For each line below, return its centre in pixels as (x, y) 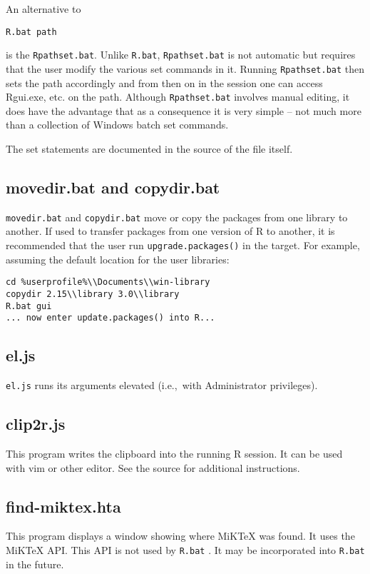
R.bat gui (29, 306)
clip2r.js (36, 424)
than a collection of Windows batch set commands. (117, 125)
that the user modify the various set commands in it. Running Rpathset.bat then (185, 68)
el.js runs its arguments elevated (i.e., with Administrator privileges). (162, 385)
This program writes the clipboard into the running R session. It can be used (174, 453)
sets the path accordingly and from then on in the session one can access (164, 82)
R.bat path (31, 32)
